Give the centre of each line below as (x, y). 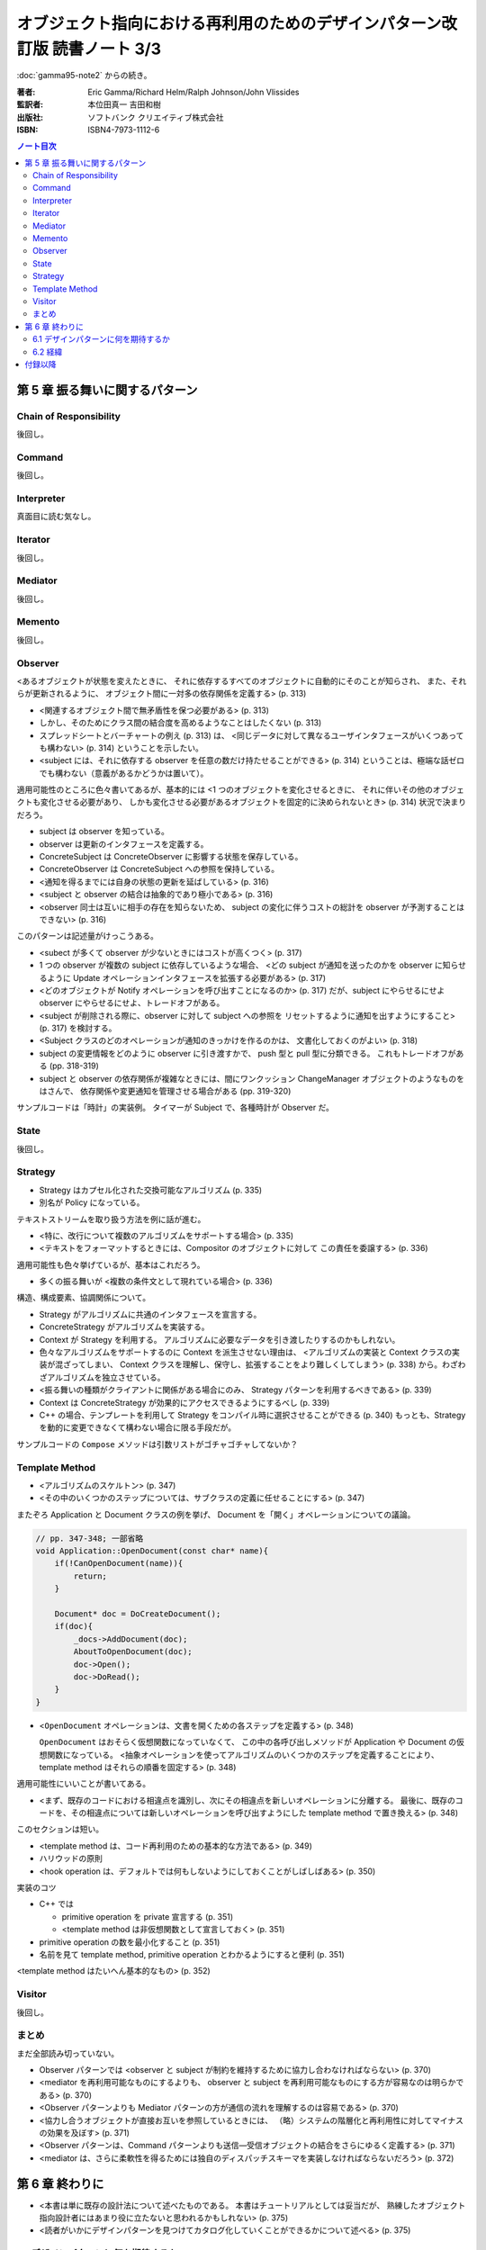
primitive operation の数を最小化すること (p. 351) (130, 1942)
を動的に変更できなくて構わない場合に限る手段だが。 (138, 1427)
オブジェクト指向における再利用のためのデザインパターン (229, 23)
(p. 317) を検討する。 (78, 1028)
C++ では (56, 1904)
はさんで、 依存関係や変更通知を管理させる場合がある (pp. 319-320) (165, 1091)
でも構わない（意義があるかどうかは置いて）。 (124, 773)
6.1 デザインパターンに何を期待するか (101, 339)
